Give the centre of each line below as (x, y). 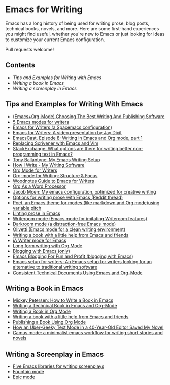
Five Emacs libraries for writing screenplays (58, 366)
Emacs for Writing (44, 9)
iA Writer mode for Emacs (40, 240)
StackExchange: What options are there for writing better (72, 148)
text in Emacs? (57, 154)
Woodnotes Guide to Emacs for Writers (54, 181)
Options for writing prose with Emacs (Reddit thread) (68, 197)
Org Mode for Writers (35, 170)
